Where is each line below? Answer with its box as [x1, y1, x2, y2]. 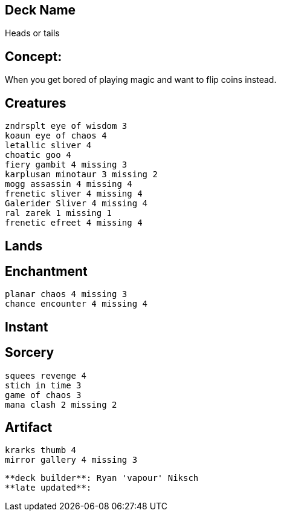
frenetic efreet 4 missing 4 [5, 218, 143, 228]
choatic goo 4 [5, 150, 71, 160]
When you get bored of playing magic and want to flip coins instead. [5, 74, 277, 85]
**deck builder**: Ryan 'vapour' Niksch [5, 473, 199, 483]
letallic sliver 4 [5, 140, 92, 151]
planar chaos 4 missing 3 [5, 289, 128, 299]
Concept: [5, 48, 62, 64]
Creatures [5, 95, 66, 111]
